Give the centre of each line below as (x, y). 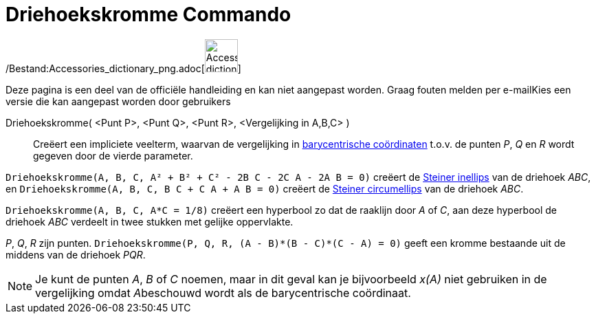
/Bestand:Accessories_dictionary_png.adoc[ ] (123, 68)
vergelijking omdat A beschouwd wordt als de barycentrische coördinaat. (223, 293)
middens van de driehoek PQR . (76, 254)
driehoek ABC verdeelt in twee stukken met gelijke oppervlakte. (150, 221)
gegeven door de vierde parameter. (113, 155)
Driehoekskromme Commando (148, 14)
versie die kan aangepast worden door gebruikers (118, 101)
